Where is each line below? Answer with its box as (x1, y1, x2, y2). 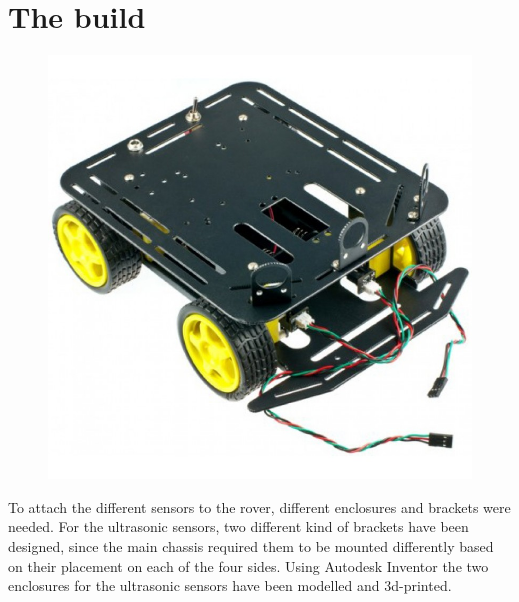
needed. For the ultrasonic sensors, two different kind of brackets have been (8, 516, 469, 537)
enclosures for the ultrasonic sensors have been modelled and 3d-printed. (8, 575, 452, 596)
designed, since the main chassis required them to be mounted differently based (8, 535, 494, 556)
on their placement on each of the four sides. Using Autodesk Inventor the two (8, 555, 489, 576)
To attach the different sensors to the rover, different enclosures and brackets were (8, 496, 511, 517)
